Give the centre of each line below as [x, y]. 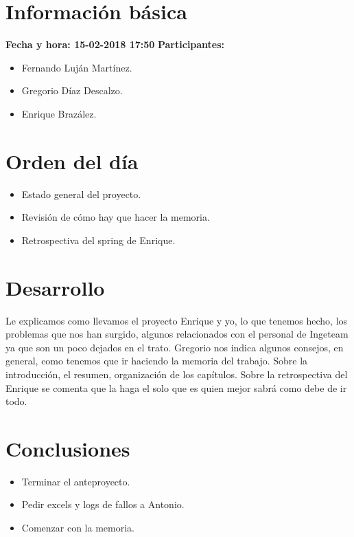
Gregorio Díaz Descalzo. [72, 90]
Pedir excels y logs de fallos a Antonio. [103, 504]
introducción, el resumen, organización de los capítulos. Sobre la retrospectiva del [177, 374]
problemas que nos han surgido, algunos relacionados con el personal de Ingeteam [177, 334]
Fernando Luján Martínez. [77, 67]
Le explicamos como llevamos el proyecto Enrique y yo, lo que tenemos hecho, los [177, 320]
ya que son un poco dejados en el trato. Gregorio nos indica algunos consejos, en [175, 347]
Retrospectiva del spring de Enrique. [98, 240]
